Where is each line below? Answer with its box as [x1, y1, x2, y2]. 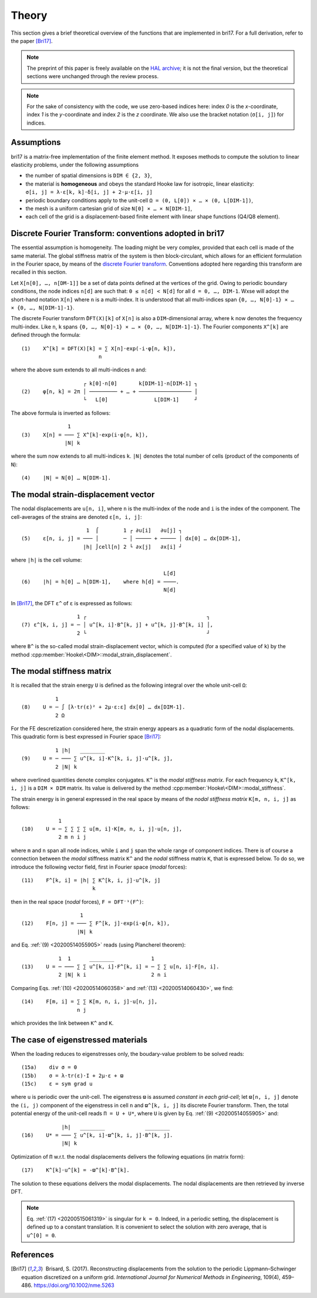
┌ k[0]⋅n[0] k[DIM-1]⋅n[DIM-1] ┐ [83, 380, 198, 387]
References [11, 1250, 54, 1260]
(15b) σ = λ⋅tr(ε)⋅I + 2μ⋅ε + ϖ [21, 1072, 124, 1079]
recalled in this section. [11, 269, 68, 276]
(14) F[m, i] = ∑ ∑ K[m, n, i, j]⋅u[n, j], [21, 998, 158, 1005]
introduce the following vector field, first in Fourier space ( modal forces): [11, 863, 187, 870]
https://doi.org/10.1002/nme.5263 [33, 1282, 114, 1289]
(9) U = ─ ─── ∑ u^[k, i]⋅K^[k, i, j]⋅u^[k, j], [21, 755, 173, 762]
